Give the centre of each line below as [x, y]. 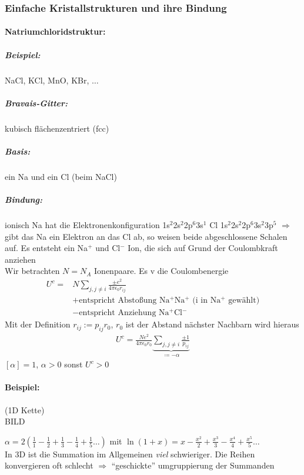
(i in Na [207, 301]
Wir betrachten [32, 271]
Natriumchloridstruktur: [55, 31]
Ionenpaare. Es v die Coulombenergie [161, 271]
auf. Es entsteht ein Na [46, 248]
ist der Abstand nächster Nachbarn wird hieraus [212, 324]
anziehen [20, 259]
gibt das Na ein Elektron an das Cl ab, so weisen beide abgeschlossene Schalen [146, 236]
